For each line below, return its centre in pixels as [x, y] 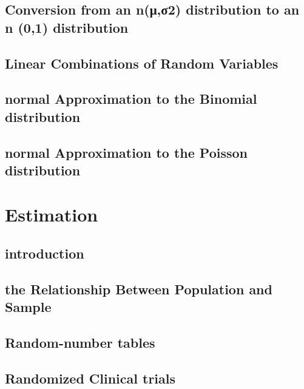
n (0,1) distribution [67, 27]
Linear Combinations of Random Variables [142, 63]
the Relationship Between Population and [139, 289]
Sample [28, 307]
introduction [45, 253]
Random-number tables [80, 343]
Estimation [52, 215]
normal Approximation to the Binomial [131, 99]
